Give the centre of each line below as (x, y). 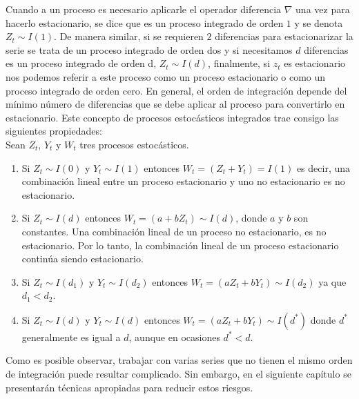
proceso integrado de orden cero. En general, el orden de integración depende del (176, 90)
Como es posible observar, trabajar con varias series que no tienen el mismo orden (179, 360)
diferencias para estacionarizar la (284, 36)
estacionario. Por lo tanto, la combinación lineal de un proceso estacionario (180, 245)
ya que (332, 281)
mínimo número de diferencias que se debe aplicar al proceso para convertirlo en (175, 104)
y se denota (319, 22)
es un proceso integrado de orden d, (81, 63)
